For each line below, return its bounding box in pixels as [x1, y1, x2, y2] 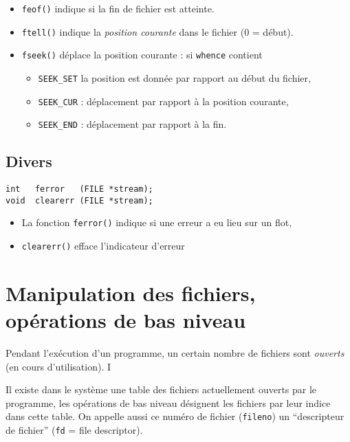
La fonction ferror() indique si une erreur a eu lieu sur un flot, [21, 215, 292, 230]
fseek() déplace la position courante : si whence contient [21, 47, 263, 62]
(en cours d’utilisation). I [6, 359, 111, 373]
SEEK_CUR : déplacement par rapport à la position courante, [38, 93, 289, 108]
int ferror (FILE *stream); [6, 184, 153, 195]
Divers [6, 151, 52, 172]
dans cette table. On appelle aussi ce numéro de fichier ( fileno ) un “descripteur [6, 409, 344, 423]
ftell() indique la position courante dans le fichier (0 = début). [21, 24, 294, 38]
